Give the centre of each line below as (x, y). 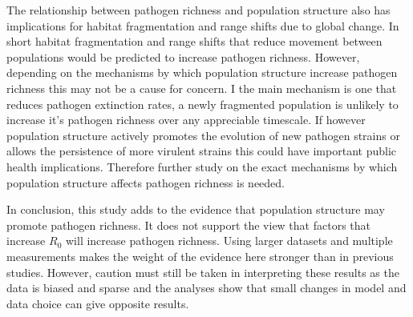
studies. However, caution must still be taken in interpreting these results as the (203, 272)
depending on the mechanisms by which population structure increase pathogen (202, 72)
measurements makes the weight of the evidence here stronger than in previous (200, 256)
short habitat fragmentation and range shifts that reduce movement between (194, 41)
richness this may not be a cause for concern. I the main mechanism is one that (202, 88)
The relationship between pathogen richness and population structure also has (198, 10)
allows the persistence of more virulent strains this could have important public (201, 151)
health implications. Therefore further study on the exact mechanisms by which (202, 166)
